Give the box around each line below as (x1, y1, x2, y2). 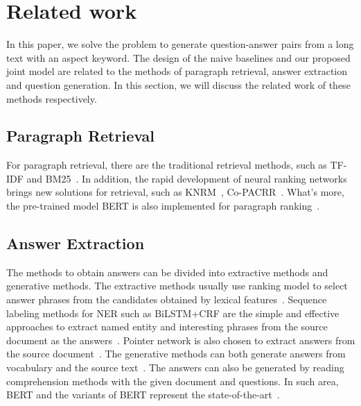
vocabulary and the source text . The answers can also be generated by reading (6, 360, 344, 375)
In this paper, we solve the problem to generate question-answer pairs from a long (6, 37, 354, 51)
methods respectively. (6, 91, 97, 105)
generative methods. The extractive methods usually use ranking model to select (6, 278, 348, 293)
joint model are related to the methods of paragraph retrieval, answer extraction (6, 64, 348, 78)
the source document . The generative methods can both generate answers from (6, 346, 346, 361)
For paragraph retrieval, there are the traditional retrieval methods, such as (6, 158, 327, 172)
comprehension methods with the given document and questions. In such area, (6, 373, 339, 388)
